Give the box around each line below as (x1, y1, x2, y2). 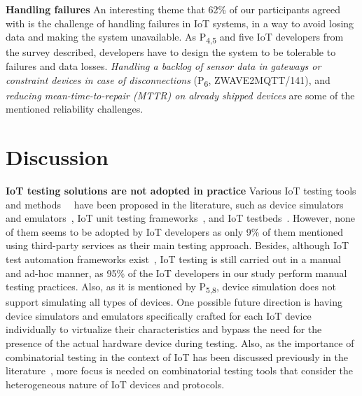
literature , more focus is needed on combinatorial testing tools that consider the (6, 363, 354, 378)
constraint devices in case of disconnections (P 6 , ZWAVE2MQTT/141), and (6, 72, 330, 89)
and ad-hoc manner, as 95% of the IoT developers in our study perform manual (6, 265, 347, 280)
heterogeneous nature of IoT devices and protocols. (6, 376, 225, 391)
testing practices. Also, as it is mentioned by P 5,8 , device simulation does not (6, 279, 336, 295)
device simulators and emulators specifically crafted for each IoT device (6, 308, 312, 323)
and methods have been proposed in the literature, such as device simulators (6, 197, 344, 211)
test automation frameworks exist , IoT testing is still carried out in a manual (6, 251, 341, 266)
